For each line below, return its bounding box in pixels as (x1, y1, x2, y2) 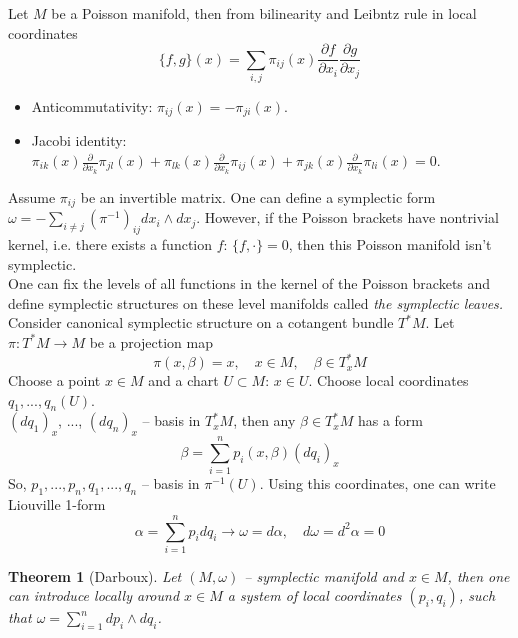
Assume (8, 186, 56, 207)
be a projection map (89, 331, 214, 352)
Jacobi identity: (31, 130, 127, 151)
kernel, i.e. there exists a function (8, 234, 213, 254)
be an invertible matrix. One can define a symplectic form (80, 186, 436, 207)
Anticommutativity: (31, 95, 153, 116)
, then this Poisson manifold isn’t (288, 234, 492, 254)
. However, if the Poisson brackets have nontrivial (196, 207, 499, 228)
